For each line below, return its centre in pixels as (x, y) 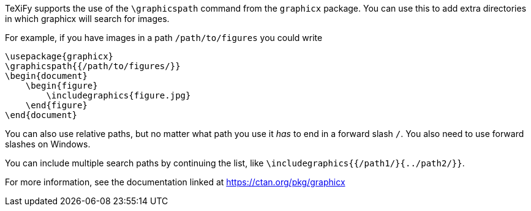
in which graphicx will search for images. (87, 19)
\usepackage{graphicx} (59, 56)
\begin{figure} (62, 86)
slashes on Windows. (48, 144)
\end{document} (41, 115)
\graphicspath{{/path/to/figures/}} (93, 66)
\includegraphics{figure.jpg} (119, 95)
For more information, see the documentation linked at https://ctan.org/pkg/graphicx (175, 182)
